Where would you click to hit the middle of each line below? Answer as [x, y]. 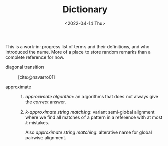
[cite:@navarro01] [36, 77]
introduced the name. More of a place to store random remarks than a [78, 52]
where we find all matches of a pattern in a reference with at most [94, 117]
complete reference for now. [35, 57]
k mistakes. [37, 122]
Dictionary [85, 9]
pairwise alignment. [46, 137]
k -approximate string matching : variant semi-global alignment [90, 112]
